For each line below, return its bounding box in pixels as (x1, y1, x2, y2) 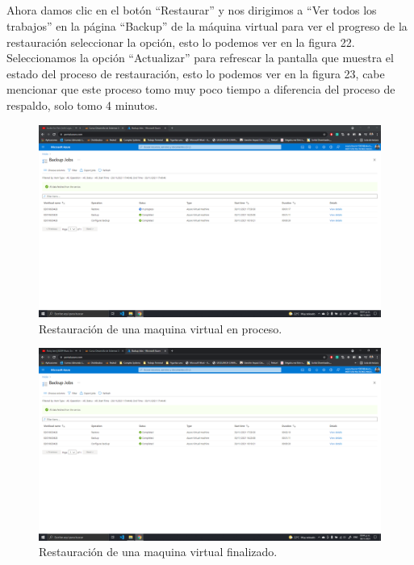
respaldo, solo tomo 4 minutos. (6, 96, 158, 113)
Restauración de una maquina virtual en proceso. (39, 320, 282, 337)
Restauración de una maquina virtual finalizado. (39, 543, 278, 560)
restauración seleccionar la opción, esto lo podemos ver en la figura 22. (6, 33, 355, 50)
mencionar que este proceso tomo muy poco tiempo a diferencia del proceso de (6, 81, 395, 98)
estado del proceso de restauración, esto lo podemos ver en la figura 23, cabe (6, 65, 385, 82)
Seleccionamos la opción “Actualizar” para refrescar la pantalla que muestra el (6, 49, 394, 66)
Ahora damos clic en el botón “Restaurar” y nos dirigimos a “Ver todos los (6, 2, 377, 19)
